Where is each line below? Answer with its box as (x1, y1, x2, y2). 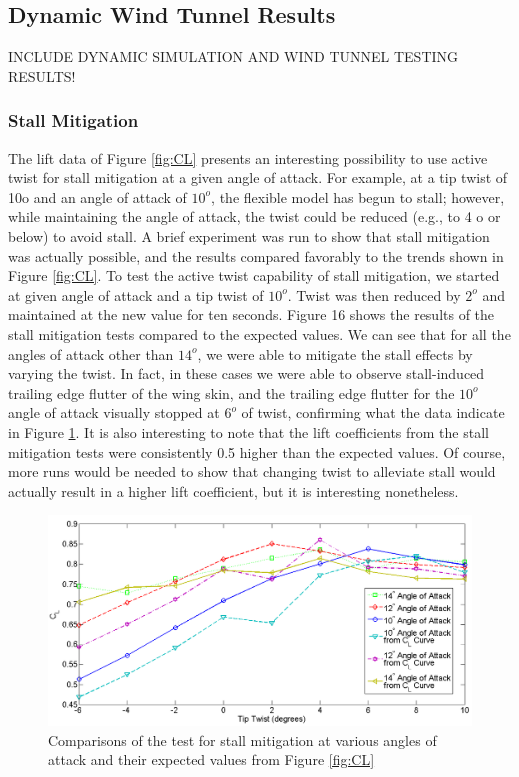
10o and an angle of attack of (8, 186, 187, 207)
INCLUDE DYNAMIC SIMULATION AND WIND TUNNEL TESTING (8, 46, 459, 67)
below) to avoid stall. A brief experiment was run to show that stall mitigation (8, 225, 490, 246)
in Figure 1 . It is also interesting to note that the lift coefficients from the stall (8, 421, 489, 442)
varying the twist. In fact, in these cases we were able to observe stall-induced (8, 363, 485, 384)
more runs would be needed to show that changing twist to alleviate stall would (8, 461, 496, 482)
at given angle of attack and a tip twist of (8, 284, 264, 305)
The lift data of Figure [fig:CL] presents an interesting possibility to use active (8, 147, 488, 168)
